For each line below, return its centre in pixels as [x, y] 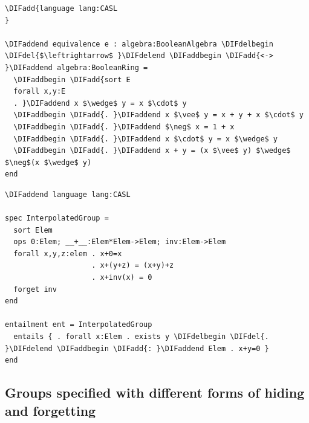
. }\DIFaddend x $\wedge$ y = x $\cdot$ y [100, 103]
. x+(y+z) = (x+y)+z [133, 266]
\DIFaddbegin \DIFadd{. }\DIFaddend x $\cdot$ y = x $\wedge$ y [146, 139]
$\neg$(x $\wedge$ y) [48, 162]
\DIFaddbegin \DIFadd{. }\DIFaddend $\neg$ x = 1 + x [124, 127]
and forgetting [50, 410]
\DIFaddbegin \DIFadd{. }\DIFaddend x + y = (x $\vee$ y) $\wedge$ [152, 151]
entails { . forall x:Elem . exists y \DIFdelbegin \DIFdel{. [141, 337]
